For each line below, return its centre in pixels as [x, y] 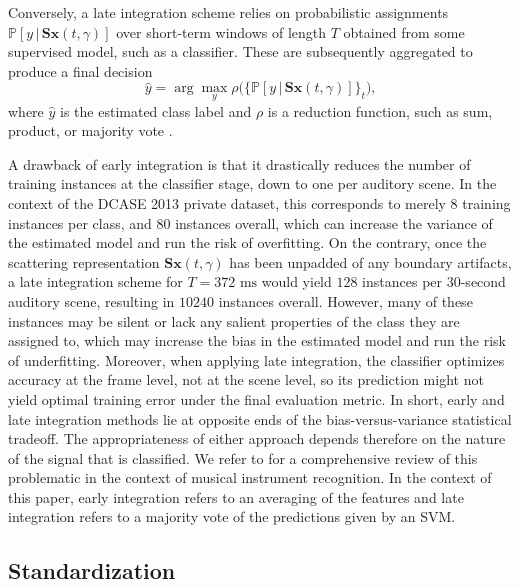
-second [483, 281]
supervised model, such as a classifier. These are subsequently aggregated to [240, 51]
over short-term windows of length [221, 31]
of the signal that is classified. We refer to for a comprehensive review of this [243, 457]
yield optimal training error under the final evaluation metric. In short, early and [256, 398]
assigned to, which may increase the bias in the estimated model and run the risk [257, 340]
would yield [296, 281]
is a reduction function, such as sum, [380, 110]
